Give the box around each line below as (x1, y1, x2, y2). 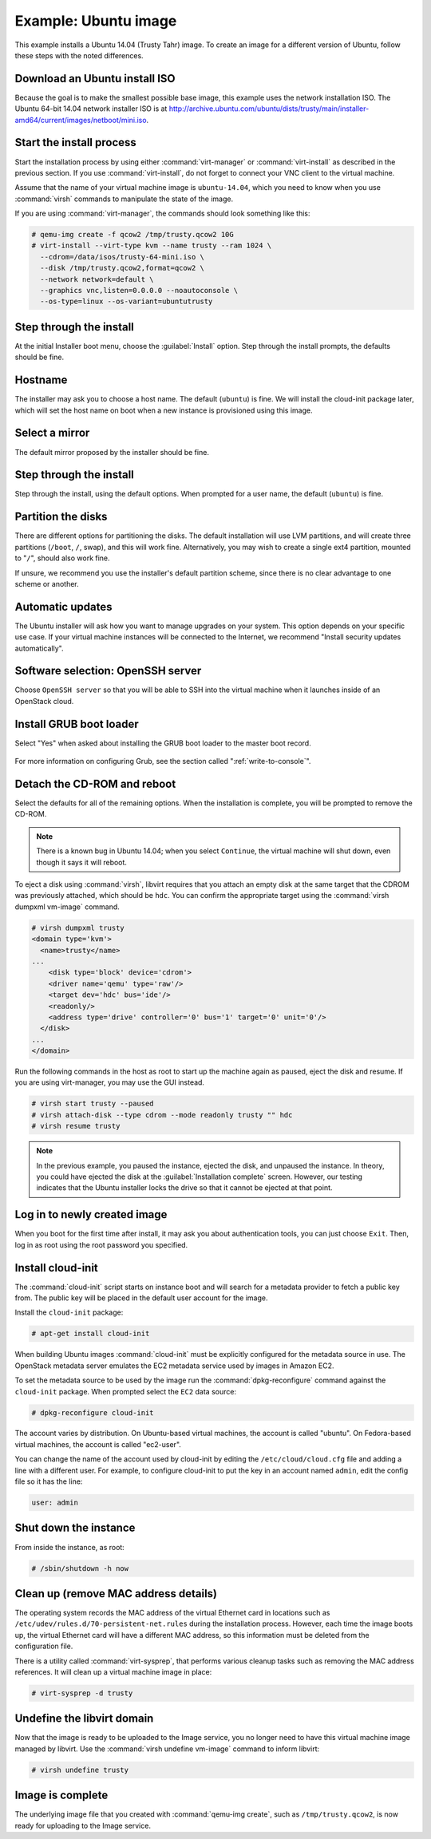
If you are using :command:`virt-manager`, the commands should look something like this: (14, 208, 310, 219)
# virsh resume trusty (31, 1121, 121, 1131)
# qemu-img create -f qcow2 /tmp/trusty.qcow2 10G (31, 230, 235, 239)
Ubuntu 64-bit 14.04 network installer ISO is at (14, 104, 168, 113)
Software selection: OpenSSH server (14, 664, 202, 678)
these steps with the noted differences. (14, 50, 144, 60)
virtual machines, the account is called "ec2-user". (14, 1439, 181, 1449)
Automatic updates (14, 599, 113, 614)
